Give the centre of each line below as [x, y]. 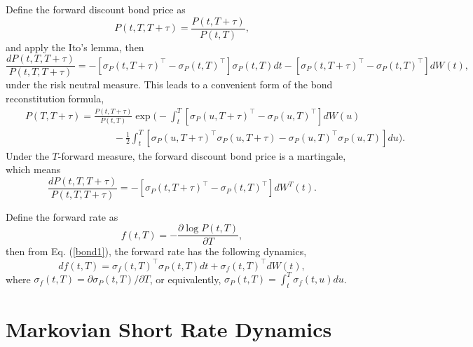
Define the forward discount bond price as [96, 9]
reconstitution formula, [55, 98]
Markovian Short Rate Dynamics [169, 329]
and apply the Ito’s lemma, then [75, 47]
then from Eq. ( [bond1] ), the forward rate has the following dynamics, [156, 251]
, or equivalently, [185, 279]
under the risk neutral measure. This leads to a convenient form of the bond [169, 84]
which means [33, 169]
